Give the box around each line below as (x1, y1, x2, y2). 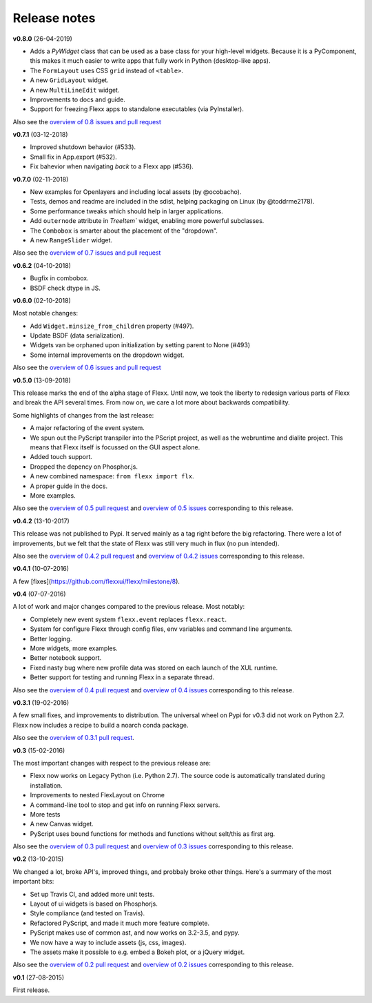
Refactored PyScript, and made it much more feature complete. (30, 919, 210, 927)
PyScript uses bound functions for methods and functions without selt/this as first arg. (30, 829, 276, 838)
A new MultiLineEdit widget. (30, 86, 120, 94)
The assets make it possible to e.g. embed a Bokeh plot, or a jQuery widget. (30, 948, 245, 956)
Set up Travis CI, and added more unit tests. (30, 890, 155, 898)
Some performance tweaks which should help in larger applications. (30, 207, 223, 215)
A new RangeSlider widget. (30, 235, 113, 244)
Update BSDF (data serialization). (30, 331, 125, 340)
